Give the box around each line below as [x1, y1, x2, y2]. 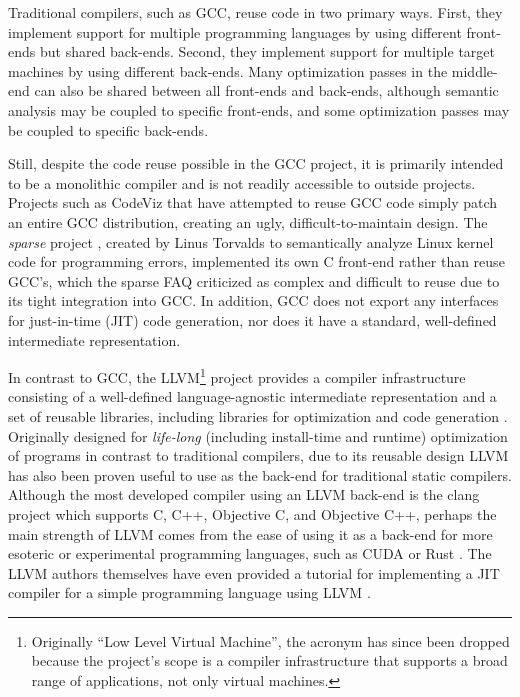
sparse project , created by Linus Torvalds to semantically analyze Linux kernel [8, 231, 494, 252]
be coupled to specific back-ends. [8, 119, 209, 140]
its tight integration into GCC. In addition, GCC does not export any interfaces [8, 290, 499, 311]
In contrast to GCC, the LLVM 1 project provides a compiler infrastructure [8, 364, 466, 387]
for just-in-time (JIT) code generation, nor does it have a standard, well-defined [8, 309, 497, 330]
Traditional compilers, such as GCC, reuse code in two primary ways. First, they [8, 2, 503, 22]
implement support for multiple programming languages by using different [8, 21, 462, 42]
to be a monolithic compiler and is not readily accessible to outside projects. [8, 172, 476, 193]
